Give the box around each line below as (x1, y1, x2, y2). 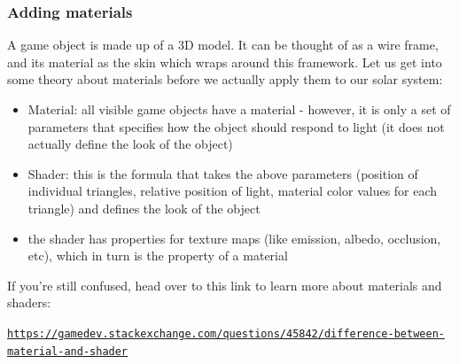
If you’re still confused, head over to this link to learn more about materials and (7, 275, 442, 294)
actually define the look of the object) (27, 135, 233, 153)
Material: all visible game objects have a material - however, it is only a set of (27, 100, 451, 118)
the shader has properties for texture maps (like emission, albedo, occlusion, (27, 228, 441, 247)
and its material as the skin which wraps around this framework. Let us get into (7, 52, 442, 71)
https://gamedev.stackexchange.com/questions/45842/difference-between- (7, 327, 445, 340)
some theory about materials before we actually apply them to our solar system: (7, 70, 443, 89)
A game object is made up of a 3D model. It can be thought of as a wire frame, (7, 35, 439, 54)
